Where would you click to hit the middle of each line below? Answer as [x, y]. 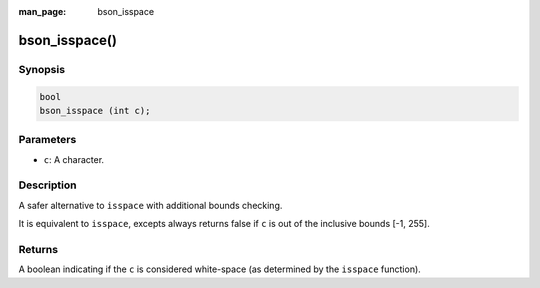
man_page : [42, 11]
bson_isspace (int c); [95, 110]
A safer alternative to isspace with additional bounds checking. [150, 205]
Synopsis [41, 69]
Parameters [47, 140]
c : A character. [74, 159]
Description [47, 185]
